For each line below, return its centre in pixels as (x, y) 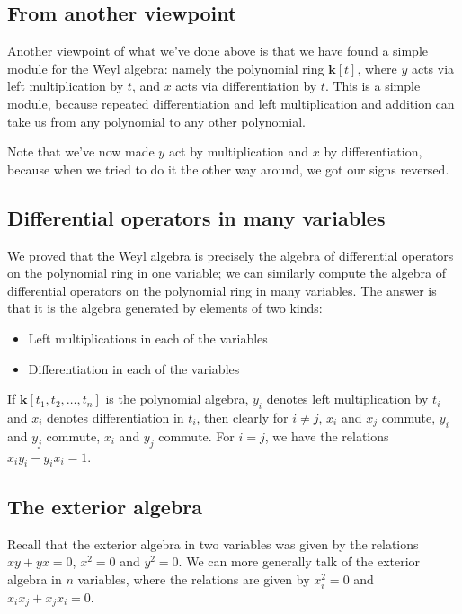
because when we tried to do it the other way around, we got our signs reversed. (228, 169)
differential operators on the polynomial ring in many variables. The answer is (222, 290)
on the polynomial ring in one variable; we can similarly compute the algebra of (227, 273)
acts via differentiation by (246, 86)
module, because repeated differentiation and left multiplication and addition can (231, 103)
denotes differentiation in (115, 417)
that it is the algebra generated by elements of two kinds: (165, 308)
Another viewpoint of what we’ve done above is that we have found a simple (218, 51)
